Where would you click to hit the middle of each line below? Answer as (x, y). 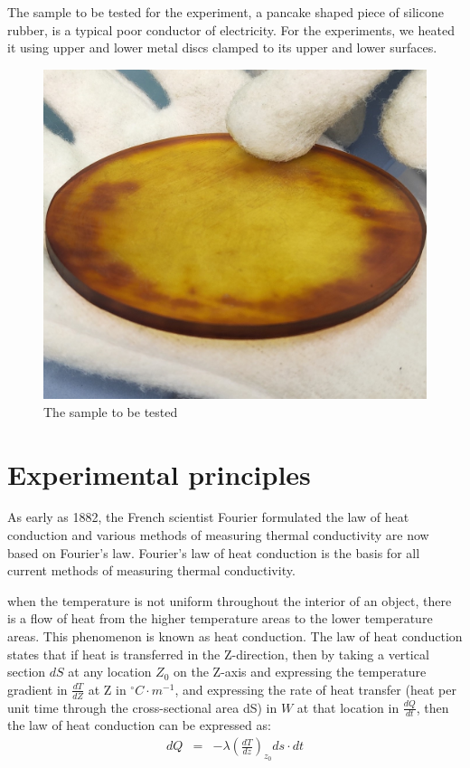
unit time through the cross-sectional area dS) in (142, 707)
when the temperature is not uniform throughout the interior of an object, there (230, 600)
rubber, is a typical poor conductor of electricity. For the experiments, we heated (231, 29)
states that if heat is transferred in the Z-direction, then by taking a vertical (218, 654)
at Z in (107, 689)
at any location (110, 672)
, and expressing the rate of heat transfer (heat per (315, 689)
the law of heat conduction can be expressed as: (139, 725)
